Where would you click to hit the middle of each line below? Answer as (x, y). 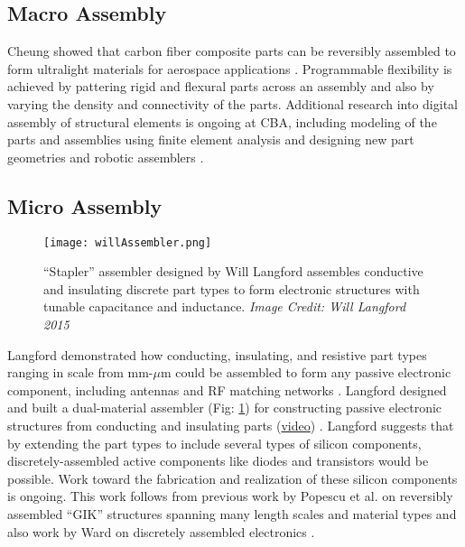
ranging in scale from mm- (80, 372)
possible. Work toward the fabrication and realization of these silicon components (232, 478)
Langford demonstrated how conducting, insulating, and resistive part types (217, 354)
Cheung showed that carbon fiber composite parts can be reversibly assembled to (232, 51)
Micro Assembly (85, 205)
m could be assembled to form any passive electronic (306, 372)
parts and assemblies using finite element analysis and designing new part (211, 139)
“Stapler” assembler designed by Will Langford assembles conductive (233, 271)
